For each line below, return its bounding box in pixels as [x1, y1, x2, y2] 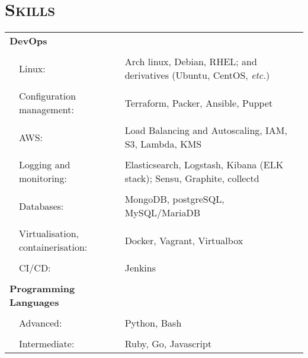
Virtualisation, [19, 226, 79, 241]
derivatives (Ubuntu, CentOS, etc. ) [124, 68, 270, 82]
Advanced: [19, 316, 62, 330]
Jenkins [124, 261, 156, 275]
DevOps [9, 34, 47, 48]
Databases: [19, 199, 64, 213]
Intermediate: [19, 337, 75, 351]
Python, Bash [124, 316, 182, 330]
